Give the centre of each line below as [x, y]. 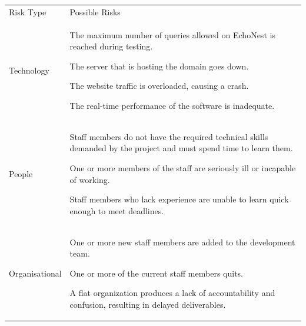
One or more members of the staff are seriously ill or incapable [183, 168]
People [21, 173]
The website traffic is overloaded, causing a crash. [159, 86]
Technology [29, 70]
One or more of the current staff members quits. [156, 273]
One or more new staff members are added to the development [182, 242]
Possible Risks [95, 11]
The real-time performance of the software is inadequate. [172, 105]
